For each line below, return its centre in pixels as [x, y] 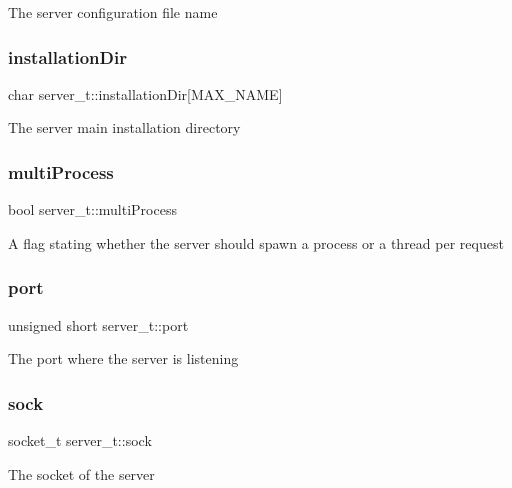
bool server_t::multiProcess [92, 209]
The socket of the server [81, 473]
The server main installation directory [124, 127]
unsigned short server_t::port [98, 324]
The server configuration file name [113, 12]
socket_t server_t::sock [80, 440]
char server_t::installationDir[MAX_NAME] [145, 93]
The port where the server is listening [123, 358]
